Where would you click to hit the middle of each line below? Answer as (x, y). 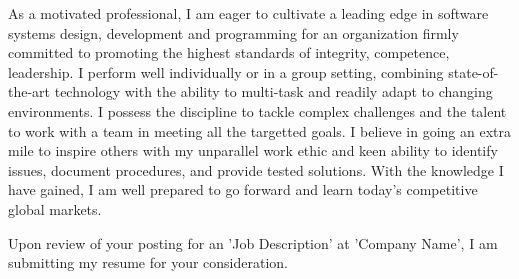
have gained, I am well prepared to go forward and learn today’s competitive (243, 189)
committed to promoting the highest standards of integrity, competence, (229, 52)
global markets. (55, 208)
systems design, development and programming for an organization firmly (233, 32)
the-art (29, 91)
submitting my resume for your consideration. (148, 262)
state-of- (473, 71)
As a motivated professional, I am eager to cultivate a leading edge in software (248, 13)
